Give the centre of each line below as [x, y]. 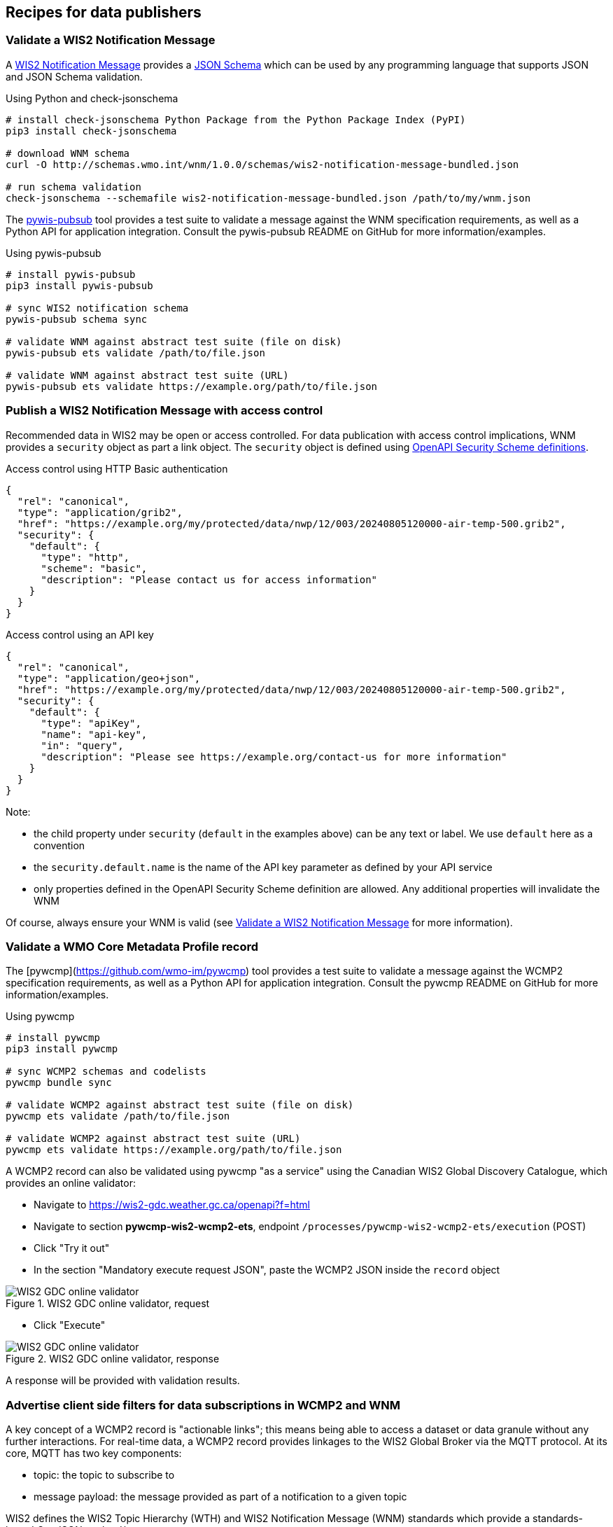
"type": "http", [85, 557]
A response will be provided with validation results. [123, 1381]
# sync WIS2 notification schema [97, 308]
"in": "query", [82, 745]
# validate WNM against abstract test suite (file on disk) [174, 341]
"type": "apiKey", [91, 723]
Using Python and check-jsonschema [92, 98]
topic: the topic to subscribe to [104, 1475]
